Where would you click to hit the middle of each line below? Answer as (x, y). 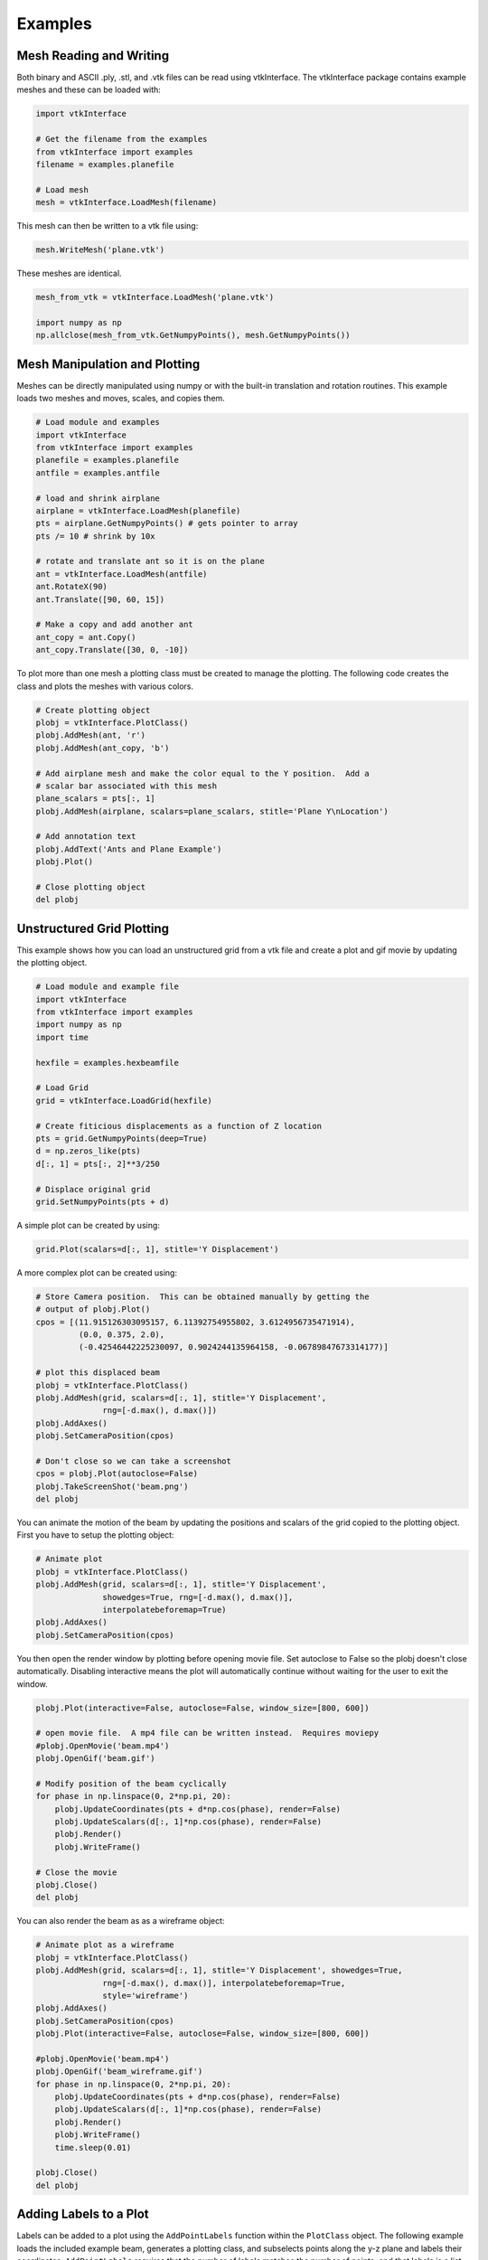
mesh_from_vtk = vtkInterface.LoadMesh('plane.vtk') (155, 297)
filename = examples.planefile (105, 164)
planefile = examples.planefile (108, 460)
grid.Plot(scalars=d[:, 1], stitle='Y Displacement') (157, 1249)
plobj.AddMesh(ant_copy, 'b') (103, 748)
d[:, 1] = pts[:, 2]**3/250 (98, 1163)
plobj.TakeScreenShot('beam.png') (112, 1486)
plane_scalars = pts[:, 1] (95, 799)
